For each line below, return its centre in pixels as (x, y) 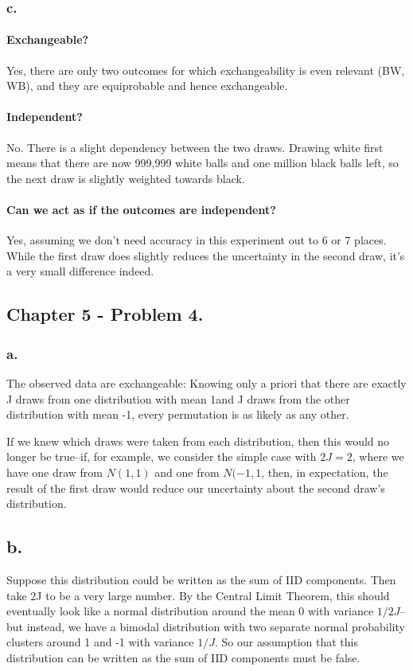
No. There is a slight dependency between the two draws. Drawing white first (195, 147)
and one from (187, 472)
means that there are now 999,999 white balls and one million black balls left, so (203, 163)
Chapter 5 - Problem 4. (105, 314)
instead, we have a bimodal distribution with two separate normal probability (216, 626)
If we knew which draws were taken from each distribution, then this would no (198, 441)
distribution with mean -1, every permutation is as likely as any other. (178, 414)
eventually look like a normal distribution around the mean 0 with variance (190, 611)
